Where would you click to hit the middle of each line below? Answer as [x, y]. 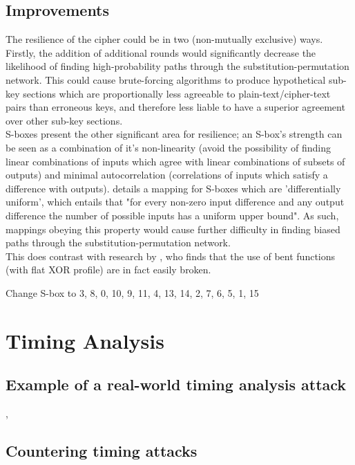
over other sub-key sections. [64, 120]
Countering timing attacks [102, 451]
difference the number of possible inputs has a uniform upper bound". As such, [172, 215]
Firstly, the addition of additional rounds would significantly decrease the [161, 52]
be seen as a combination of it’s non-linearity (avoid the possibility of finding [169, 147]
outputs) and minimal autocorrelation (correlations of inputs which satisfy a [167, 175]
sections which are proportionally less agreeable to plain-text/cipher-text [177, 93]
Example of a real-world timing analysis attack [176, 384]
